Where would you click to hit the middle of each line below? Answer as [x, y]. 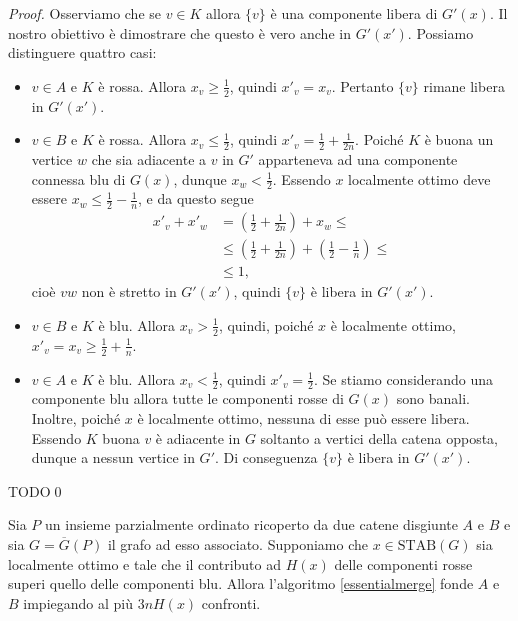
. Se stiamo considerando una [403, 378]
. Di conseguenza [266, 457]
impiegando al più [78, 602]
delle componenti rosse [403, 563]
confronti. [231, 602]
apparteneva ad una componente [358, 159]
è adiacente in [198, 437]
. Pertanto [362, 85]
